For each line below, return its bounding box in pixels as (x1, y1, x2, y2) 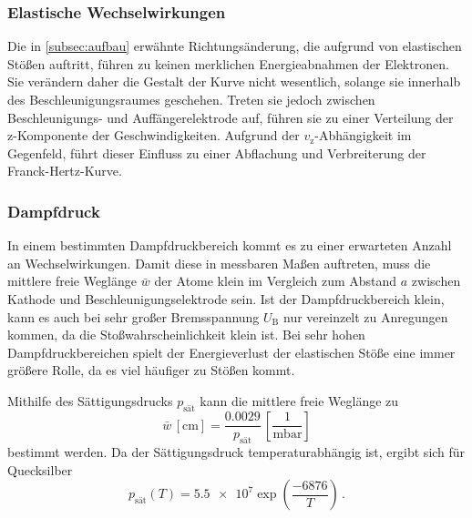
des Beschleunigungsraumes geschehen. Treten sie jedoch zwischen (7, 90, 375, 108)
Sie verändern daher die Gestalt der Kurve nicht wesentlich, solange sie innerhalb (7, 72, 461, 91)
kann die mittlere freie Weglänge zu (200, 391, 399, 410)
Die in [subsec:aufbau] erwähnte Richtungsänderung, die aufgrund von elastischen (7, 36, 462, 56)
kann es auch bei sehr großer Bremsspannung (7, 307, 260, 326)
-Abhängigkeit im (314, 126, 412, 145)
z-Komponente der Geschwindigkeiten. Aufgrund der (7, 126, 300, 145)
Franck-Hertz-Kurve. (7, 161, 122, 180)
